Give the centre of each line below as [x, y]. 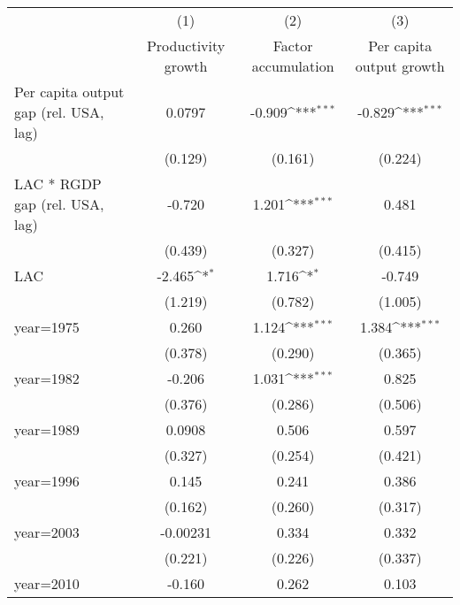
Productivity [186, 46]
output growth [400, 66]
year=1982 [47, 378]
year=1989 [47, 429]
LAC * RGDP [58, 184]
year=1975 [47, 327]
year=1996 [47, 481]
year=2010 [47, 583]
